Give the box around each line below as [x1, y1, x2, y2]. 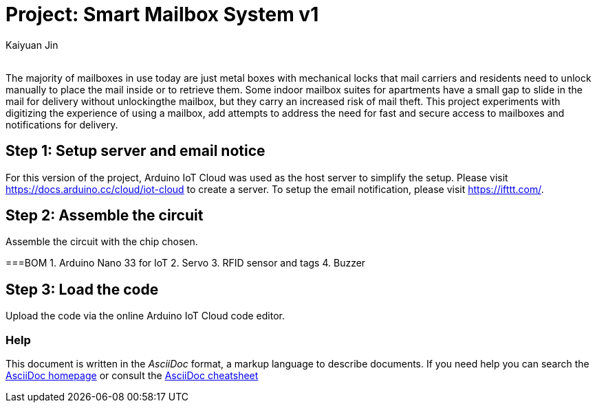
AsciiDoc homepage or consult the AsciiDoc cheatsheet [6, 370, 259, 382]
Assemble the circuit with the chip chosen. [6, 236, 198, 248]
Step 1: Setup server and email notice [6, 142, 265, 160]
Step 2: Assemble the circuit [6, 207, 204, 225]
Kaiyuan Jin [6, 38, 58, 51]
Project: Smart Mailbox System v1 [6, 3, 319, 26]
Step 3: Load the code [6, 280, 159, 298]
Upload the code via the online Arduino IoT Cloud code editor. [6, 310, 285, 322]
